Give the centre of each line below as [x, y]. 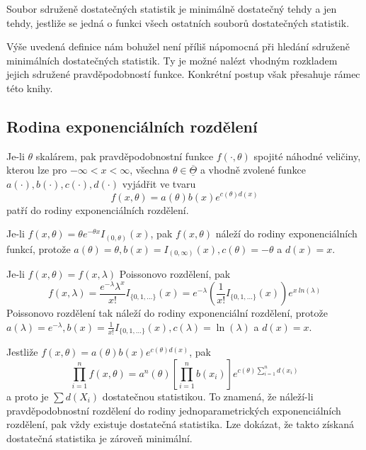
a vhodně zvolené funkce [253, 170]
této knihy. [30, 88]
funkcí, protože [39, 248]
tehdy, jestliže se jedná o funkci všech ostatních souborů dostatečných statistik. [178, 22]
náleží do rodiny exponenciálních [286, 234]
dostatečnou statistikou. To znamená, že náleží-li [208, 396]
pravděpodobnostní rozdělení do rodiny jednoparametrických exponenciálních [174, 410]
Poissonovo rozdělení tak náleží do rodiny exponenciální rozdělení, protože [167, 313]
